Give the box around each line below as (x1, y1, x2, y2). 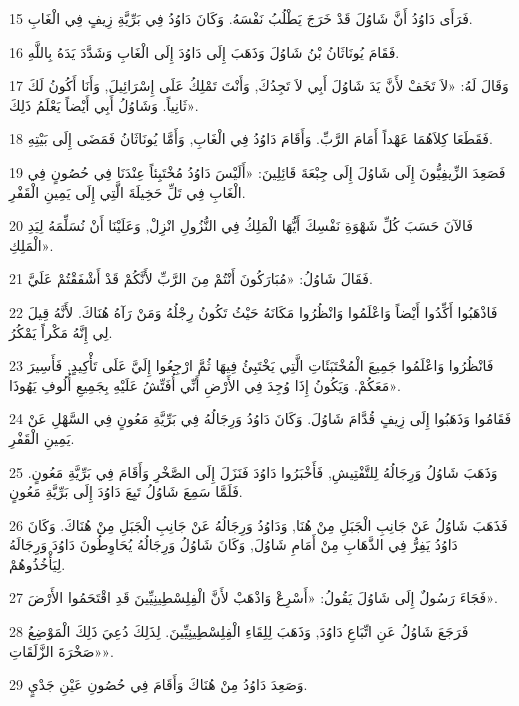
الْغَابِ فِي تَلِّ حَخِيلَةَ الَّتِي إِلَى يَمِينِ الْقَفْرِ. (9, 181, 246, 202)
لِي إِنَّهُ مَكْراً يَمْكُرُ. (9, 321, 113, 342)
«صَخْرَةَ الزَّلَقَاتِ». (9, 640, 114, 661)
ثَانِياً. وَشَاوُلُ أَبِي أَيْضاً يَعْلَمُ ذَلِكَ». (9, 94, 199, 115)
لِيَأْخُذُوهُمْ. (9, 553, 66, 574)
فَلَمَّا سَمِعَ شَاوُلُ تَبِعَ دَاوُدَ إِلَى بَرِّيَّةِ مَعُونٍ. (9, 481, 243, 502)
